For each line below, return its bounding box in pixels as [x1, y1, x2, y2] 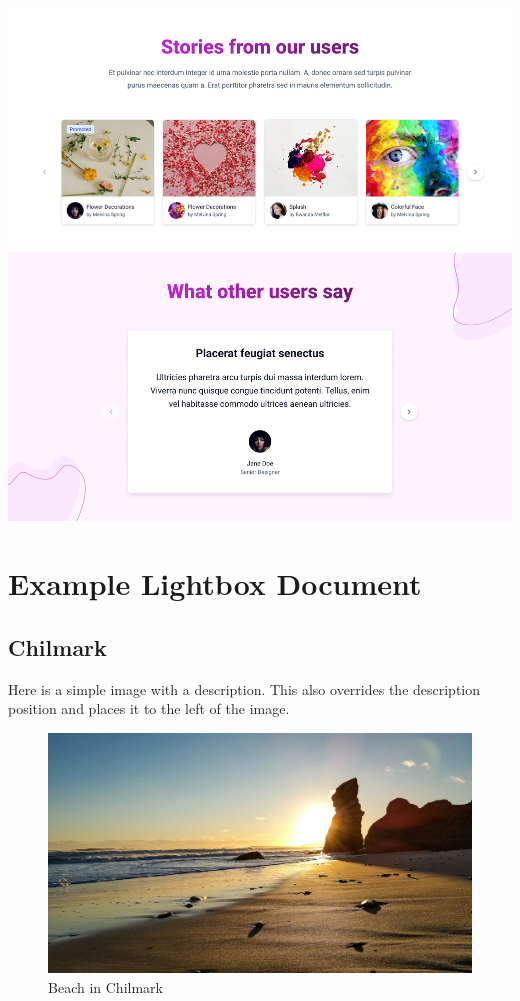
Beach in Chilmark [48, 977, 163, 998]
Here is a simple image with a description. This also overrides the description [8, 678, 481, 699]
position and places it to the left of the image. [8, 698, 290, 719]
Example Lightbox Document [8, 563, 422, 604]
